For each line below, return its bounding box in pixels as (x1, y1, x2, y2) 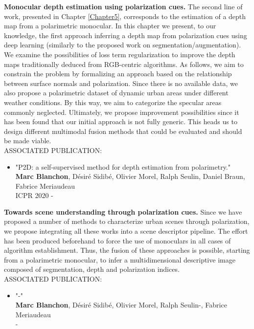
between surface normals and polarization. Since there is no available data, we (4, 78, 238, 88)
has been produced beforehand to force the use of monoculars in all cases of (4, 235, 231, 245)
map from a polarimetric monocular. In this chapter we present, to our (4, 21, 216, 31)
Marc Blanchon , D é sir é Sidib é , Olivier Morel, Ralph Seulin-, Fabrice (15, 300, 227, 310)
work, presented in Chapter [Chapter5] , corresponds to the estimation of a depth (4, 11, 246, 21)
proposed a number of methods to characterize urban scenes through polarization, (4, 216, 250, 226)
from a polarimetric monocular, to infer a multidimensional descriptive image (4, 254, 235, 264)
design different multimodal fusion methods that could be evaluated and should (4, 126, 242, 136)
